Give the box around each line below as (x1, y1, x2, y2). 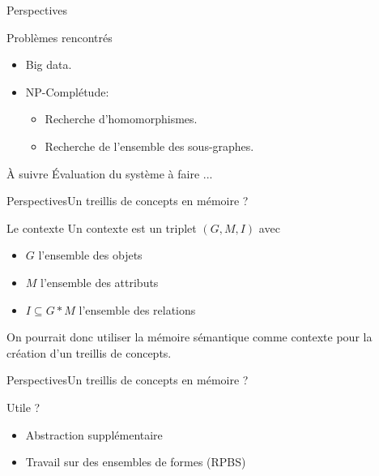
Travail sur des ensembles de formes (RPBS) (25, 453, 246, 470)
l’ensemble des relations (79, 301, 196, 318)
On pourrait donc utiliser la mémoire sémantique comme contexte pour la (6, 328, 373, 345)
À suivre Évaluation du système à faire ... (6, 165, 213, 182)
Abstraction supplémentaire (25, 426, 163, 443)
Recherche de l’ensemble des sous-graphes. (45, 137, 254, 154)
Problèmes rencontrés (6, 28, 113, 45)
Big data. (25, 56, 72, 73)
